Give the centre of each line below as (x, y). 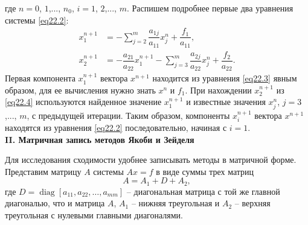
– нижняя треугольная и (175, 203)
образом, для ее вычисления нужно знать (80, 90)
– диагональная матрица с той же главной (203, 191)
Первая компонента (40, 78)
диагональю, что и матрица (55, 203)
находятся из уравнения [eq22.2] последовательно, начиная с (116, 128)
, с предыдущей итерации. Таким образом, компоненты (128, 115)
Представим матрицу (43, 171)
